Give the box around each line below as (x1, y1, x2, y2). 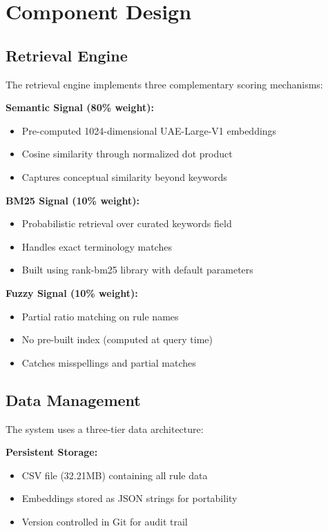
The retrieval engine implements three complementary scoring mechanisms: (6, 77, 323, 91)
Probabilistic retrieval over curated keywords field (21, 216, 232, 231)
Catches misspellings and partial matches (21, 355, 196, 369)
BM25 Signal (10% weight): (6, 193, 139, 207)
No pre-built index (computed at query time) (21, 332, 213, 347)
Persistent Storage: (6, 445, 98, 459)
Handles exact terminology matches (21, 239, 172, 253)
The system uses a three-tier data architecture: (6, 421, 204, 436)
